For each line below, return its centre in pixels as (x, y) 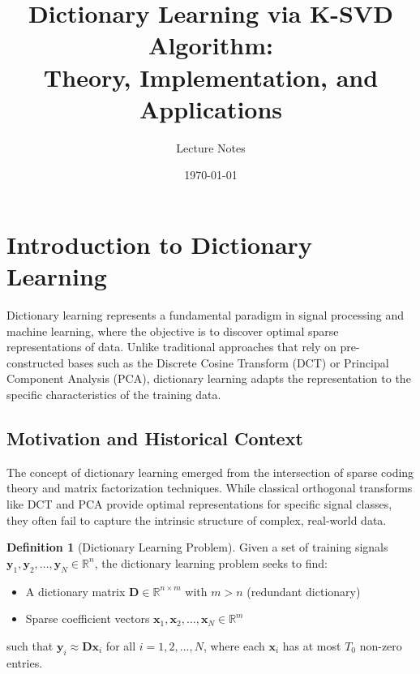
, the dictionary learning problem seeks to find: (211, 562)
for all (121, 645)
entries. (25, 662)
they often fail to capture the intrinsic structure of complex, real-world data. (197, 519)
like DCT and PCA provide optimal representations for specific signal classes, (199, 503)
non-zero (381, 645)
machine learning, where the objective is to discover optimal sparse (173, 331)
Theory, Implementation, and (211, 77)
